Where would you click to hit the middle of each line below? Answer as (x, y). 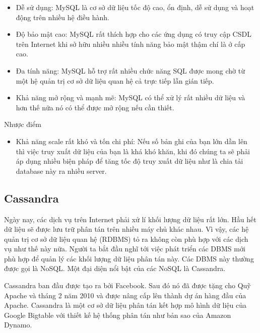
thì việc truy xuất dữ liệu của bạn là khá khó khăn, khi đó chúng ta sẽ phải (133, 151)
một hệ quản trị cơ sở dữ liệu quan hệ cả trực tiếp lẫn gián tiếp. (115, 80)
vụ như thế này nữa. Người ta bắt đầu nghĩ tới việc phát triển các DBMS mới (125, 249)
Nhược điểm (23, 124)
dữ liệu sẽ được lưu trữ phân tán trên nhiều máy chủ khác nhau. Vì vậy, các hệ (126, 229)
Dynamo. (18, 325)
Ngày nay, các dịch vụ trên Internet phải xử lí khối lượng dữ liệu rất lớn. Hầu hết (130, 219)
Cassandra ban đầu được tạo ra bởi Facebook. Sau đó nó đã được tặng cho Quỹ (127, 285)
